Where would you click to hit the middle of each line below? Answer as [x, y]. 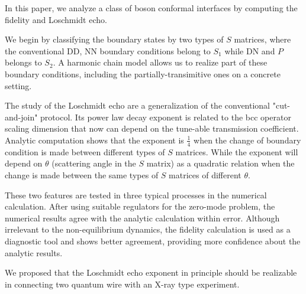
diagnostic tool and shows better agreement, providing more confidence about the [153, 241]
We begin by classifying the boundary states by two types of [114, 39]
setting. [18, 85]
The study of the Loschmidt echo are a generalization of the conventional [138, 105]
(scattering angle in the [94, 163]
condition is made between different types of [85, 151]
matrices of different [205, 174]
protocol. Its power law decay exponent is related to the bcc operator [166, 117]
